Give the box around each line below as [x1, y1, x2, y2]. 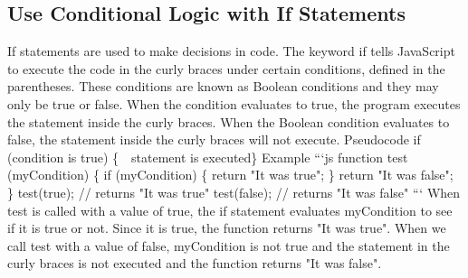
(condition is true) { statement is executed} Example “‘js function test [7, 147, 408, 166]
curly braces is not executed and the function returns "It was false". [7, 254, 382, 273]
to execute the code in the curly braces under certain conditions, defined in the [7, 59, 445, 78]
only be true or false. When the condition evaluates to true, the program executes [7, 94, 461, 113]
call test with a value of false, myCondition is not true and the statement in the [7, 236, 450, 255]
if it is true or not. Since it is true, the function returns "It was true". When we [7, 218, 446, 237]
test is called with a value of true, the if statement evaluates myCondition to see [7, 200, 453, 219]
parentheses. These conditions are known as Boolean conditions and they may [7, 77, 439, 96]
